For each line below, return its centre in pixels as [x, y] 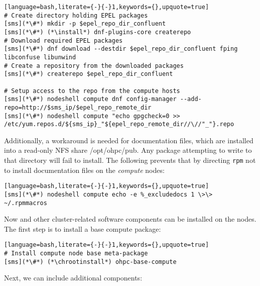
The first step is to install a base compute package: [83, 228]
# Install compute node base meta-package [76, 254]
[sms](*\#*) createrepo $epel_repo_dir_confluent [89, 74]
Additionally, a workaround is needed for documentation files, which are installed [129, 140]
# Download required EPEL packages [63, 40]
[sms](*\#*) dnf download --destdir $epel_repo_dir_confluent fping [121, 49]
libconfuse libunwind [40, 57]
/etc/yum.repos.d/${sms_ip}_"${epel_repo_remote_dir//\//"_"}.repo [119, 124]
